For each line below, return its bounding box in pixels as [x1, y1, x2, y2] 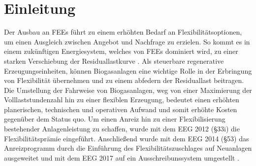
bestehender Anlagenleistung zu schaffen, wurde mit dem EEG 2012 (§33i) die [4, 124, 240, 134]
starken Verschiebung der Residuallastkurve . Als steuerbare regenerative [4, 55, 224, 66]
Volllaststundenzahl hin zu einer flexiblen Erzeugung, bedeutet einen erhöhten [4, 94, 239, 105]
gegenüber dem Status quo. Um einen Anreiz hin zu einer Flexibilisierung [4, 114, 225, 124]
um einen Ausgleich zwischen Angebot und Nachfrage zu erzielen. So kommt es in [4, 36, 250, 46]
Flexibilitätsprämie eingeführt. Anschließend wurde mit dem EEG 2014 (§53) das [4, 133, 249, 143]
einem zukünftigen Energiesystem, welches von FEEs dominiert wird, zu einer [4, 46, 238, 56]
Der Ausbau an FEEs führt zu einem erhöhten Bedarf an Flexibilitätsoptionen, [4, 27, 242, 37]
